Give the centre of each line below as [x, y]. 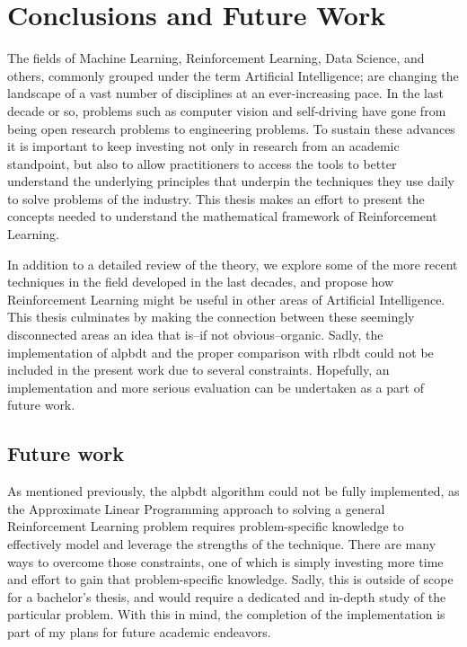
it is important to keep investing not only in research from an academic [203, 146]
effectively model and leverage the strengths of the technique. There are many [222, 543]
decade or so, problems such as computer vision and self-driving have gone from [227, 110]
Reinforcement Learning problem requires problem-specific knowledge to [206, 526]
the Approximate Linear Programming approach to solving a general [196, 508]
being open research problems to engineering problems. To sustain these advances [231, 128]
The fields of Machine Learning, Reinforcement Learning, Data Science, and [216, 58]
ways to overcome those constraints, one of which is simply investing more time [225, 561]
